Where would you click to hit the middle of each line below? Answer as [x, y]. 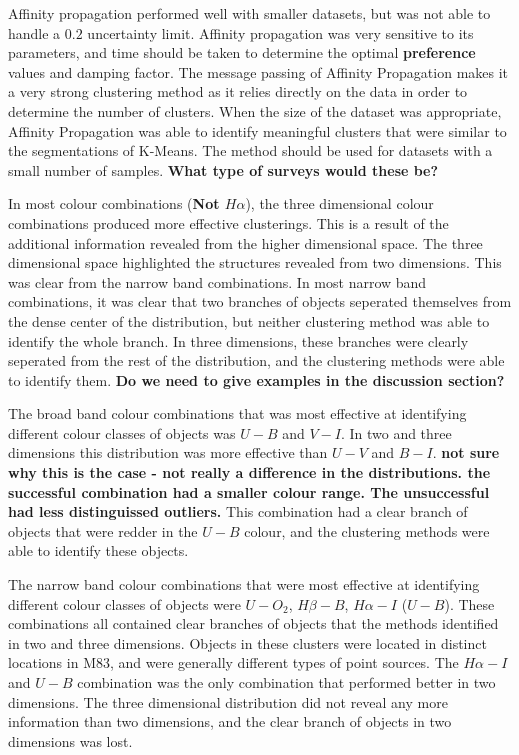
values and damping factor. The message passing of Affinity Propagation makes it [258, 71]
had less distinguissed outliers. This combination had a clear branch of [238, 511]
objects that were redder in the [103, 530]
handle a [34, 32]
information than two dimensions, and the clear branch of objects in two [230, 721]
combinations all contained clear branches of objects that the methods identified [253, 623]
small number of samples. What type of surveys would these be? [223, 169]
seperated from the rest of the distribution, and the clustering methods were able [256, 360]
